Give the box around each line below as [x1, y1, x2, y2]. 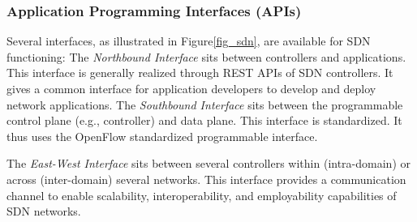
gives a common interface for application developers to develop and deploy [6, 80, 376, 96]
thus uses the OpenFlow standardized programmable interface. [6, 127, 318, 144]
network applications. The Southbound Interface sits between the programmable [6, 96, 403, 113]
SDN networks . [6, 203, 81, 220]
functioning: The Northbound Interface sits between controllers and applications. [6, 48, 406, 65]
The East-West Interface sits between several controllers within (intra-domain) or [6, 155, 411, 172]
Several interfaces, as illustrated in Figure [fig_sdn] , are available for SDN [6, 32, 371, 49]
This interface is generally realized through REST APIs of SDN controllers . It [6, 64, 393, 81]
